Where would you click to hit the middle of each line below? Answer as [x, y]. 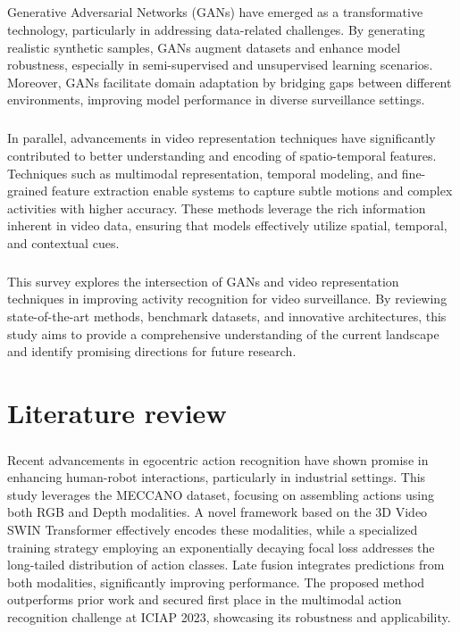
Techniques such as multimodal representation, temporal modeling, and [203, 173]
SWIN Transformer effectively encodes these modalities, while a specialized [213, 529]
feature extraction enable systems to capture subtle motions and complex [252, 191]
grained [28, 191]
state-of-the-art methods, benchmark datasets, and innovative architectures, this [227, 316]
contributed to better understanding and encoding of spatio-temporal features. [222, 155]
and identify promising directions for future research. [152, 351]
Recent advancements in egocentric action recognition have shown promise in [218, 459]
